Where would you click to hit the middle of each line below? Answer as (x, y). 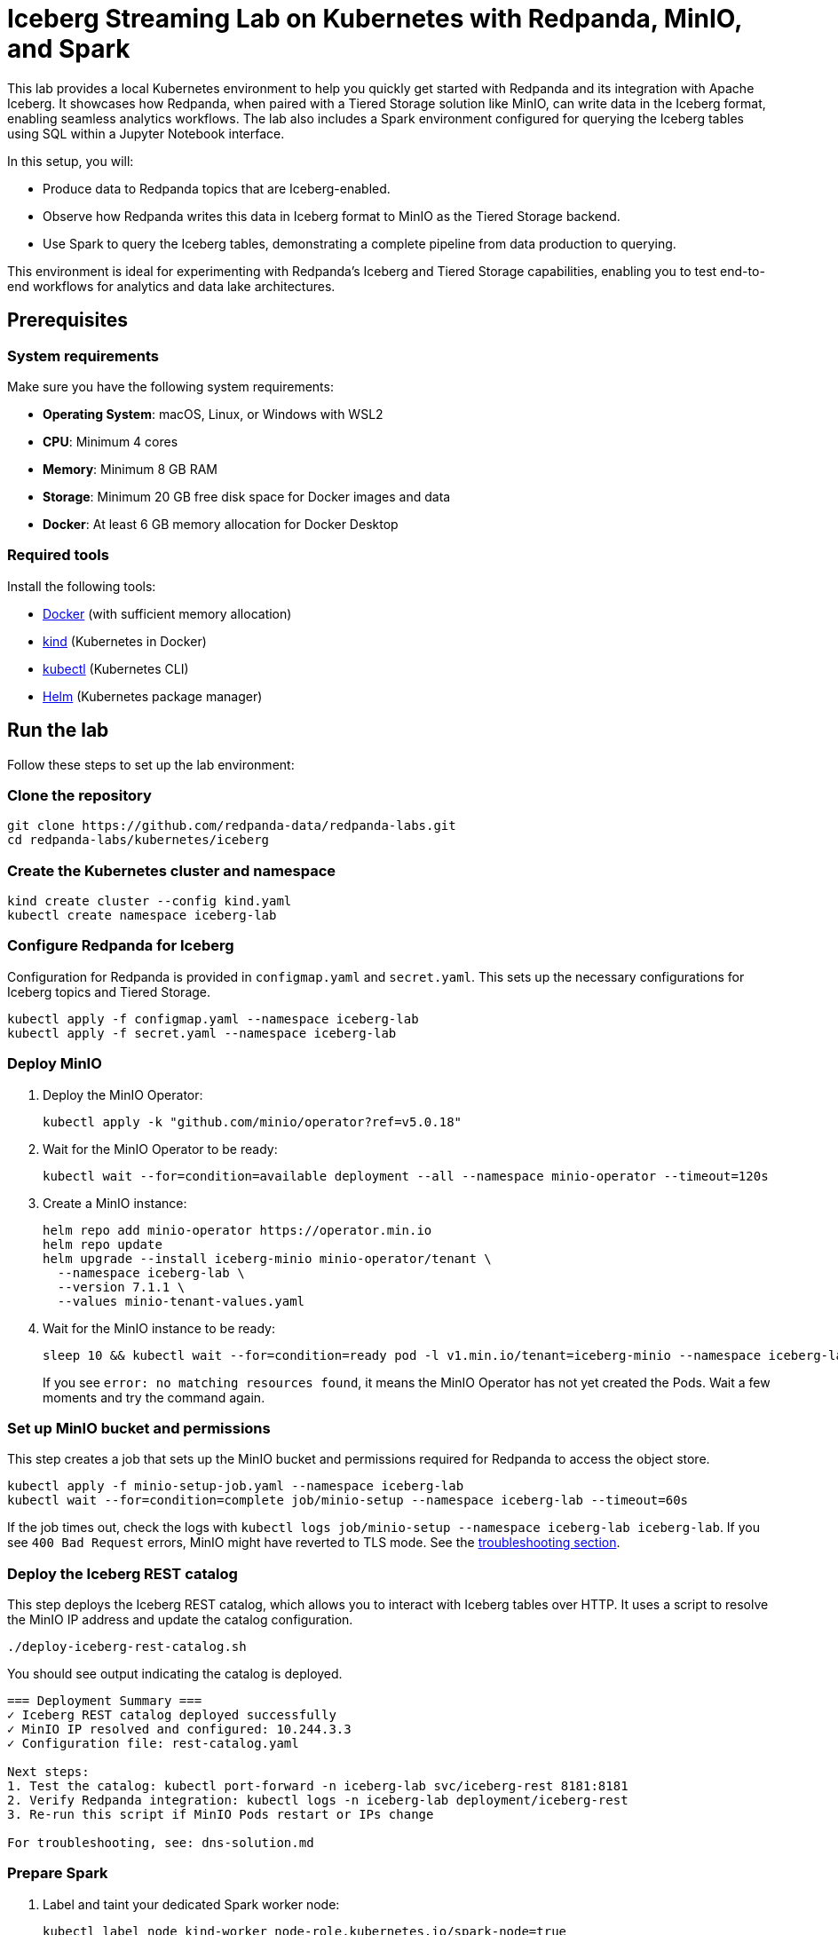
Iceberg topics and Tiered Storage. (109, 991)
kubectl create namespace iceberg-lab (142, 916)
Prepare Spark (58, 1873)
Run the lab (58, 731)
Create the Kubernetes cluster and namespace (172, 870)
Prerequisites (67, 320)
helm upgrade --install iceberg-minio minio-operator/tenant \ (267, 1258)
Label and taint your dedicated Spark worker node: (191, 1904)
